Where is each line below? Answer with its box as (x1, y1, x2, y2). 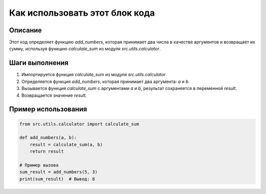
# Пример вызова (19, 162, 59, 168)
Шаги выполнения (9, 59, 68, 67)
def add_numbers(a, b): (19, 135, 77, 140)
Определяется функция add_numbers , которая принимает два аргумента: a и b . (21, 79, 190, 84)
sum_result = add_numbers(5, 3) (19, 169, 98, 175)
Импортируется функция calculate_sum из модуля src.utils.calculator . (21, 72, 167, 78)
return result (30, 149, 64, 154)
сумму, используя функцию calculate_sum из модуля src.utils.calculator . (9, 46, 161, 52)
